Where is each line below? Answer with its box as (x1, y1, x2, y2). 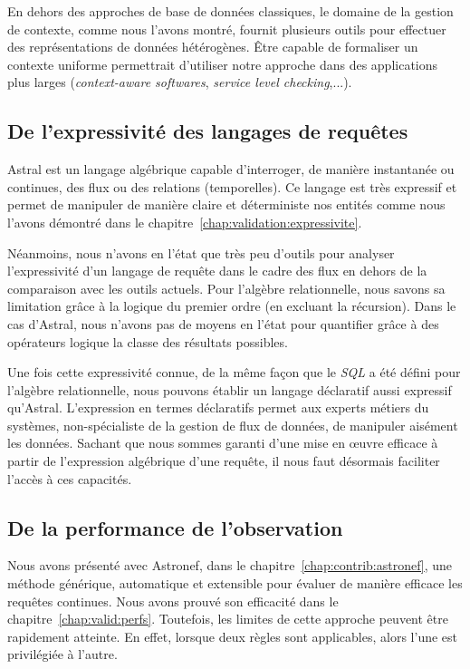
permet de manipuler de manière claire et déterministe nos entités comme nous (7, 195, 446, 214)
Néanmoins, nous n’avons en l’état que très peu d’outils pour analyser (7, 243, 395, 262)
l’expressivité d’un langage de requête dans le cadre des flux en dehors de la (7, 261, 427, 280)
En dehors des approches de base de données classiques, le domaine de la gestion (7, 2, 454, 20)
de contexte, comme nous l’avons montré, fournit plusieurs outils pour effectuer (7, 19, 446, 38)
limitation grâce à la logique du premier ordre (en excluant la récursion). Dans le (7, 296, 456, 315)
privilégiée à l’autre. (7, 645, 118, 664)
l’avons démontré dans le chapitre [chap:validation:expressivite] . (7, 212, 362, 231)
